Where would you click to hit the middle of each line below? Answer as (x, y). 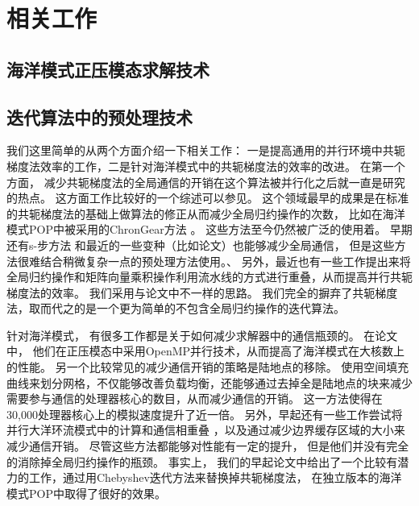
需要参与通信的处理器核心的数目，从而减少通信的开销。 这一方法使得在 (195, 398)
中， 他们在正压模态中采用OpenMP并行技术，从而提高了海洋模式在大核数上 (206, 351)
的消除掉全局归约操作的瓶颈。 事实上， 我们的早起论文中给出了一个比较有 (202, 461)
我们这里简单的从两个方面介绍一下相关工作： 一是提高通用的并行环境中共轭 (206, 150)
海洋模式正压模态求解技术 (108, 69)
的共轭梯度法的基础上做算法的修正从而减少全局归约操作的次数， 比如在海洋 (206, 213)
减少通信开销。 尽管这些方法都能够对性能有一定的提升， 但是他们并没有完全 (208, 446)
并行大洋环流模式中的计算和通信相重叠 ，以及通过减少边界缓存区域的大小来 (206, 430)
